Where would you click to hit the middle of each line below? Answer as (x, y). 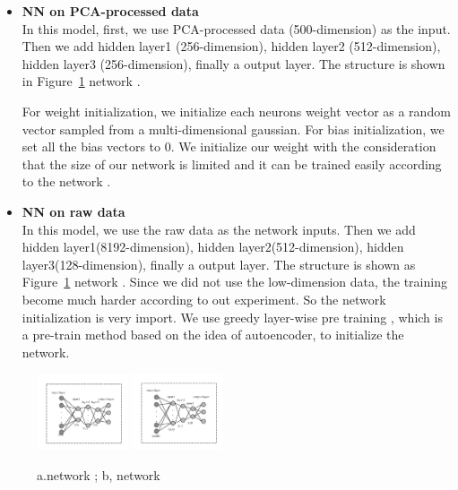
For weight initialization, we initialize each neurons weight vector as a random (236, 111)
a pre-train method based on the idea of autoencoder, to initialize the (213, 335)
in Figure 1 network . (81, 81)
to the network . (66, 181)
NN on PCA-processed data (110, 11)
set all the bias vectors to (91, 146)
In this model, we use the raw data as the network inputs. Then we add (219, 229)
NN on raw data (73, 211)
